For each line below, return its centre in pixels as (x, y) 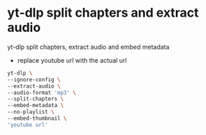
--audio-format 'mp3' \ (42, 93)
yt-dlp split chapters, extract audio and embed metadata (88, 47)
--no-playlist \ (31, 112)
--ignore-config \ (34, 79)
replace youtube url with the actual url (72, 60)
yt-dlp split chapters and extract (103, 13)
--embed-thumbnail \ (37, 119)
